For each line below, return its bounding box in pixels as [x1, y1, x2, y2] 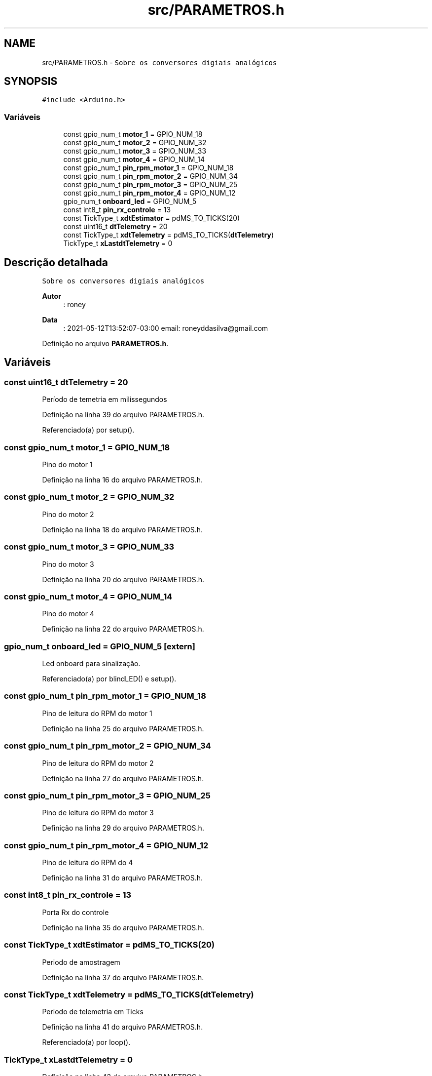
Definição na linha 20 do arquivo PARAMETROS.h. [42, 575, 205, 584]
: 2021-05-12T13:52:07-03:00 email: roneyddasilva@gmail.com [63, 324, 268, 333]
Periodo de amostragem [42, 957, 120, 966]
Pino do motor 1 [42, 460, 93, 469]
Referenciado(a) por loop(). [42, 1038, 131, 1047]
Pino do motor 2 [42, 510, 94, 518]
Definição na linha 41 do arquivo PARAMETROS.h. [42, 1023, 203, 1032]
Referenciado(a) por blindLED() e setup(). [42, 675, 177, 683]
